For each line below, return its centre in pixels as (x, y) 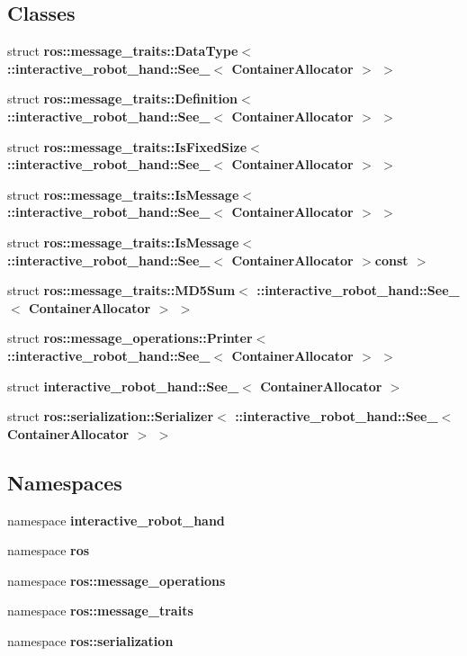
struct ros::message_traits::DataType (123, 51)
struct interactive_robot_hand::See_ (123, 386)
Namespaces (65, 482)
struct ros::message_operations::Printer (130, 338)
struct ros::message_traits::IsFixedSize (127, 146)
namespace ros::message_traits (100, 611)
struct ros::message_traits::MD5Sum (121, 290)
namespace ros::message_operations (117, 580)
